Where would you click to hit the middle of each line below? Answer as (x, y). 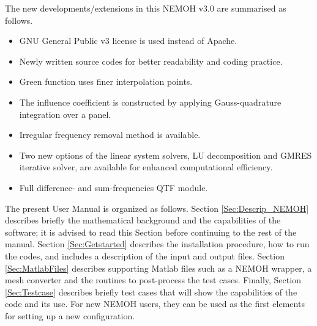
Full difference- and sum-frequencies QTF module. (114, 187)
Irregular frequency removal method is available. (110, 135)
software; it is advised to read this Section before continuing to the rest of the (151, 232)
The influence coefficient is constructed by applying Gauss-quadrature (150, 102)
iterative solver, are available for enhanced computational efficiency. (146, 167)
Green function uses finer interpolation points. (106, 81)
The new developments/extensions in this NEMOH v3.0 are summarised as (146, 8)
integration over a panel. (65, 114)
